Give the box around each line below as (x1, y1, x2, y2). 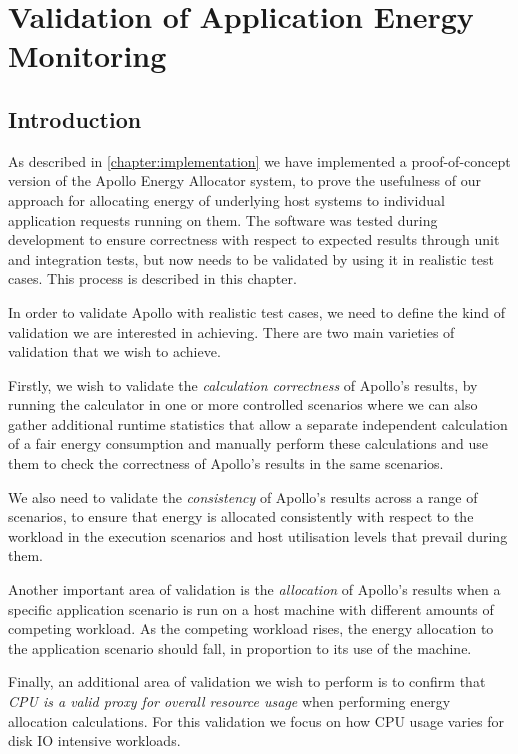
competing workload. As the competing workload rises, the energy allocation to (8, 618, 494, 639)
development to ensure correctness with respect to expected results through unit (8, 229, 500, 250)
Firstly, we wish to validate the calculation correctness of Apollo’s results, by (8, 374, 478, 395)
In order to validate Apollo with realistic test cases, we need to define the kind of (8, 301, 505, 322)
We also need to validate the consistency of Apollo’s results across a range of (8, 486, 478, 507)
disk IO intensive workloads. (8, 730, 181, 751)
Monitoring (8, 35, 167, 76)
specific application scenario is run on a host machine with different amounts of (8, 598, 494, 619)
